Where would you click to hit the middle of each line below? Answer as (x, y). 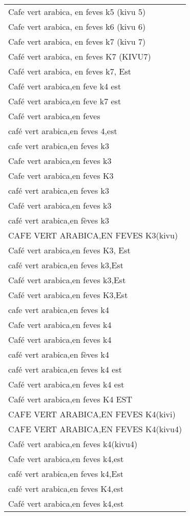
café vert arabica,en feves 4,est (63, 131)
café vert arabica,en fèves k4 (59, 354)
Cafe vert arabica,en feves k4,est (66, 459)
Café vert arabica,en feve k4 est (65, 86)
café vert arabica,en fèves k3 (59, 220)
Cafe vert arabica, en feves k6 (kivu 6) (77, 26)
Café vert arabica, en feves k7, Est (70, 71)
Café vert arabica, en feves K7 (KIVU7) (80, 56)
